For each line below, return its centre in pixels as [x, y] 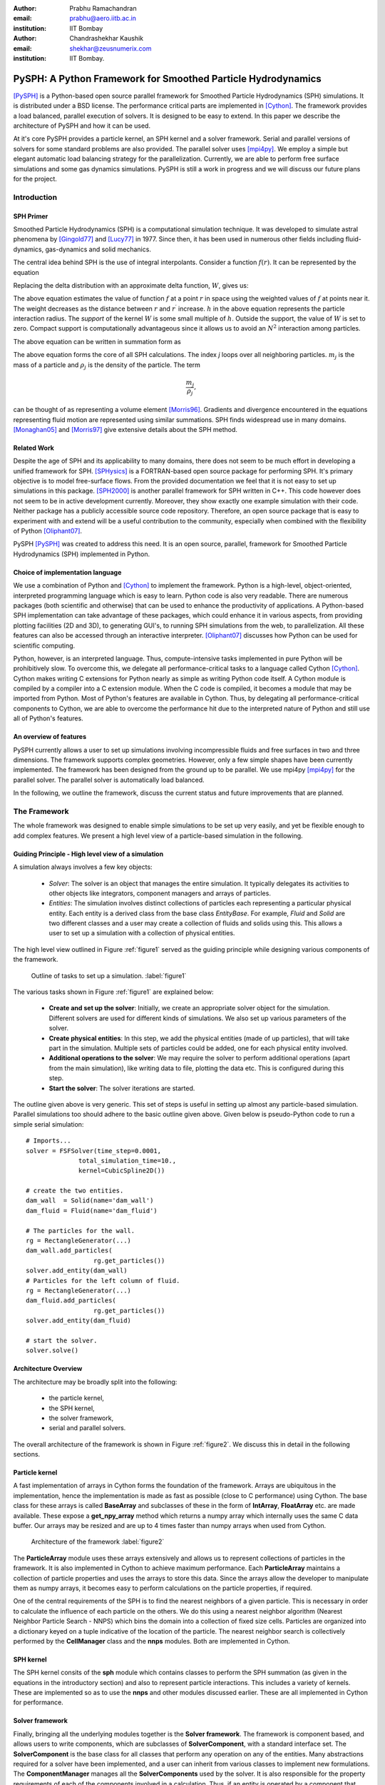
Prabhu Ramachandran [103, 8]
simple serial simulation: [48, 1124]
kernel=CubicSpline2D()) [122, 1171]
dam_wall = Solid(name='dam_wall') [90, 1201]
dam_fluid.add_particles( [71, 1301]
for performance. [38, 1702]
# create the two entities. [75, 1191]
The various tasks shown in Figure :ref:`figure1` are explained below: [113, 992]
